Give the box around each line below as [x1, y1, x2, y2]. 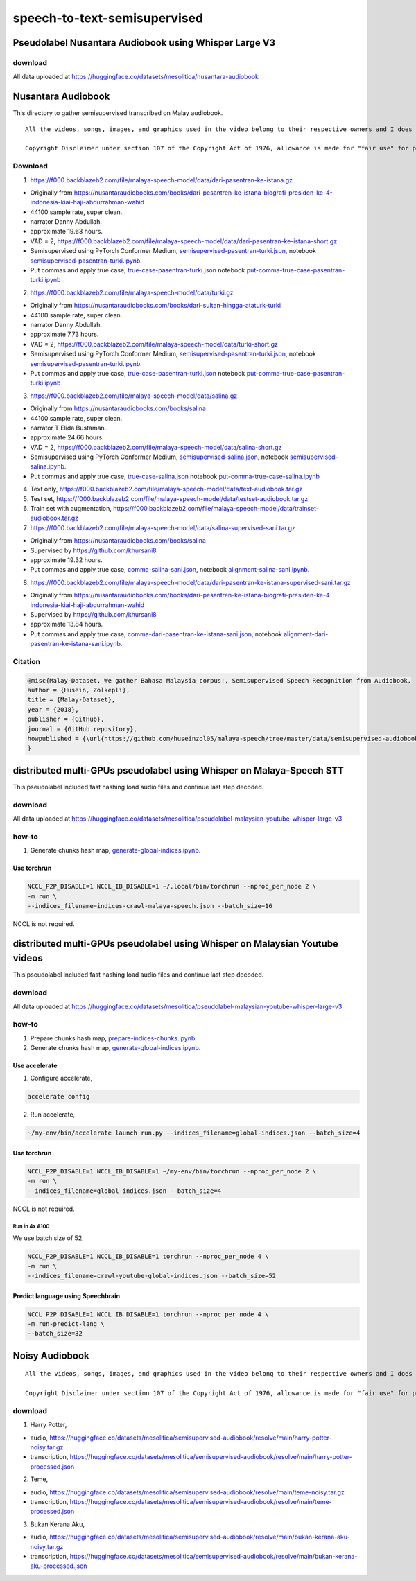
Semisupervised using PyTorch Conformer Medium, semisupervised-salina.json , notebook [30, 453, 289, 461]
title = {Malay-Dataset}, [27, 696, 116, 704]
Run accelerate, [30, 1110, 76, 1119]
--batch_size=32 [27, 1329, 83, 1338]
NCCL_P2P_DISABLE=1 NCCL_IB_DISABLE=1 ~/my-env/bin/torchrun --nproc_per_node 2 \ [27, 1168, 317, 1176]
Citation [12, 656, 41, 666]
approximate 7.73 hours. [30, 330, 99, 339]
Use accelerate [12, 1061, 58, 1070]
